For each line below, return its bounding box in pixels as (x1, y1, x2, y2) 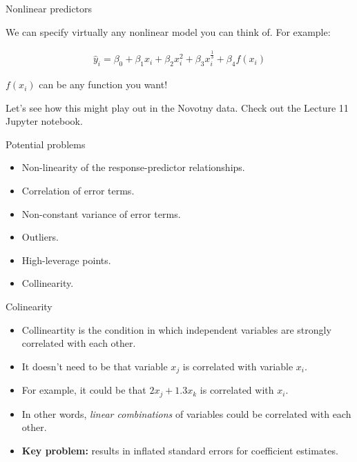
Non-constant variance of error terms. (21, 206, 181, 221)
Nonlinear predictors (6, 1, 93, 15)
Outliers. (21, 230, 59, 244)
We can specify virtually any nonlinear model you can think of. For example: (6, 24, 331, 39)
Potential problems (6, 137, 86, 151)
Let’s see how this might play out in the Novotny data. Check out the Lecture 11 (6, 100, 349, 114)
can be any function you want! (39, 77, 168, 92)
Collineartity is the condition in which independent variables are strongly (21, 322, 331, 337)
